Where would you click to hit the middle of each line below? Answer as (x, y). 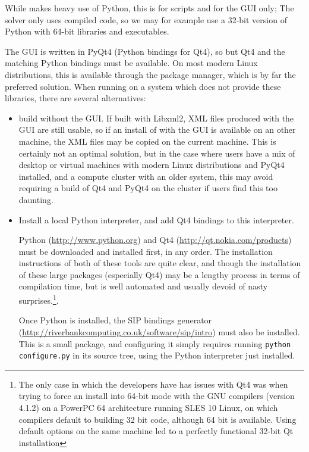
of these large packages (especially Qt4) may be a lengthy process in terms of (159, 274)
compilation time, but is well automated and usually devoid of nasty (143, 286)
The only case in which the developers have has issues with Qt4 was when (153, 384)
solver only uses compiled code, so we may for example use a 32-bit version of (146, 19)
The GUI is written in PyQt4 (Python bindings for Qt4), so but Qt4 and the (145, 51)
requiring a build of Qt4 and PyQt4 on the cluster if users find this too (148, 188)
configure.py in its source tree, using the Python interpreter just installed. (157, 355)
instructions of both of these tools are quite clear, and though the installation (160, 263)
